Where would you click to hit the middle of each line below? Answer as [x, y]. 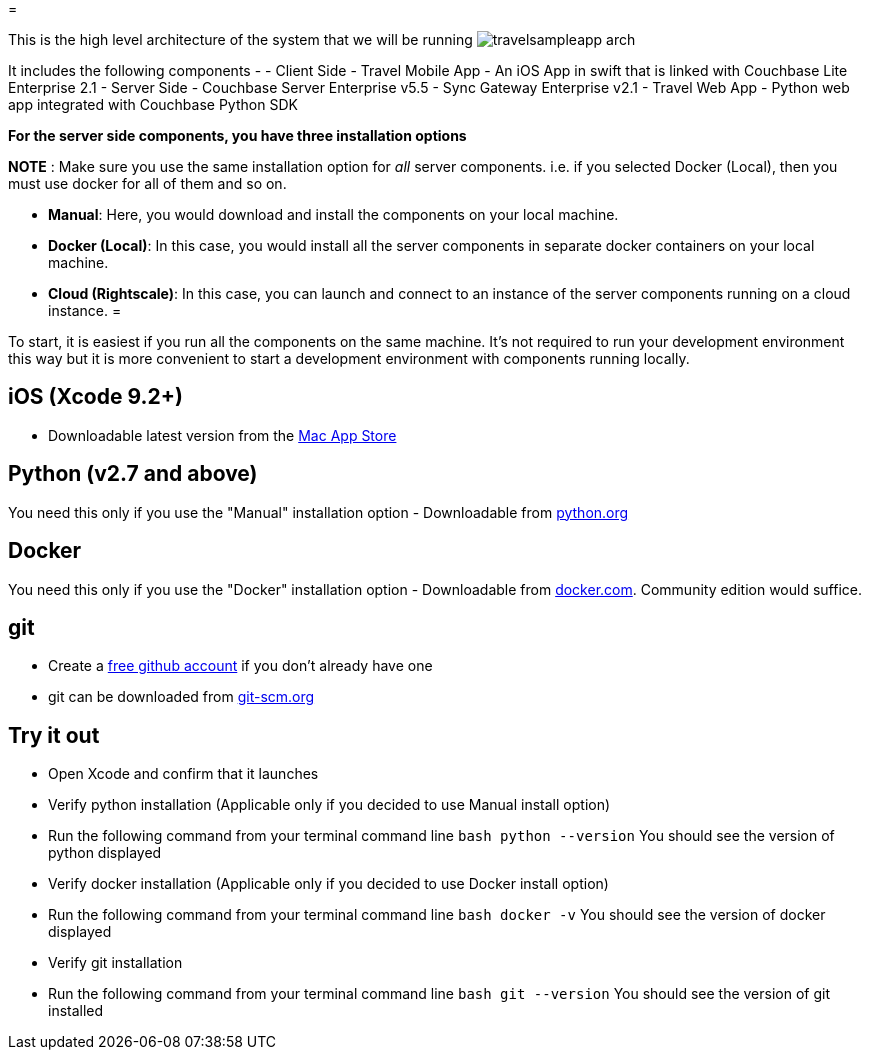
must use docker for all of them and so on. [147, 183]
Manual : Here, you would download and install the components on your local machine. [333, 214]
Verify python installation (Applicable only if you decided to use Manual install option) [329, 805]
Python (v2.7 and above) [133, 474]
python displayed [105, 853]
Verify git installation [115, 963]
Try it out [54, 735]
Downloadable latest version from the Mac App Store [222, 435]
